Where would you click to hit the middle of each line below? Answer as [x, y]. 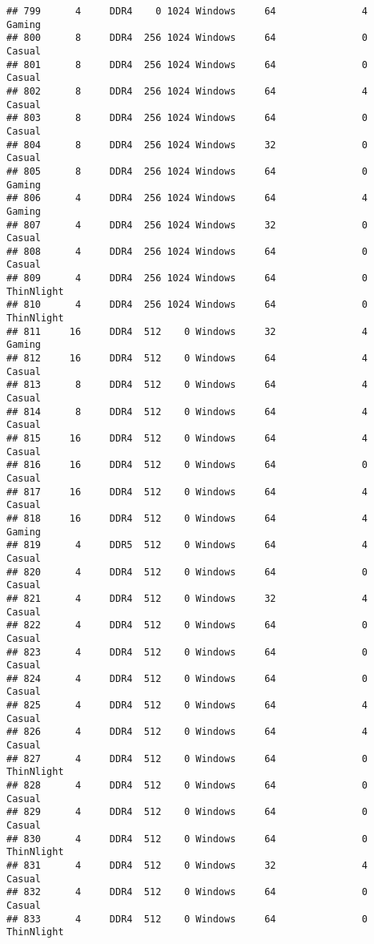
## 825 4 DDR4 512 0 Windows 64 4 [187, 706]
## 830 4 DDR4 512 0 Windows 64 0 [187, 839]
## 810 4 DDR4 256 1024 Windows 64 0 [187, 305]
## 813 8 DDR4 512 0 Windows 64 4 [187, 385]
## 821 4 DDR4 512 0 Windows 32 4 [187, 598]
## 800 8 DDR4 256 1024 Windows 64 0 [187, 38]
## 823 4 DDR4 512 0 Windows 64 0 [187, 652]
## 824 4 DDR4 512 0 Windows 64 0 [187, 678]
